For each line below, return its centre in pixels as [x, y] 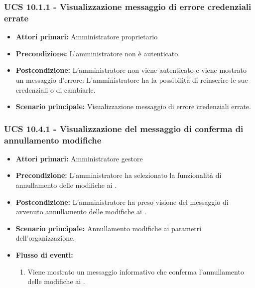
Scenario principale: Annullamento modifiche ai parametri [109, 228]
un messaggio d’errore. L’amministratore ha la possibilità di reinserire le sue [132, 79]
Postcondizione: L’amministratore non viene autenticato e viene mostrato [131, 70]
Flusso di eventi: [44, 255]
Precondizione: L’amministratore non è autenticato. [98, 53]
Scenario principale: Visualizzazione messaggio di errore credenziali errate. [133, 106]
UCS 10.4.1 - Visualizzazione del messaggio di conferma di [124, 128]
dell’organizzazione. [45, 238]
